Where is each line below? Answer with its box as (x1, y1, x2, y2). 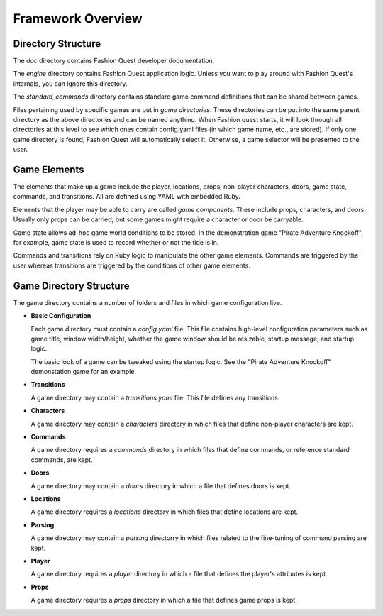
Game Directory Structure (13, 280, 130, 292)
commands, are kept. (30, 455, 93, 464)
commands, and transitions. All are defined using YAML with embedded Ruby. (13, 192, 240, 201)
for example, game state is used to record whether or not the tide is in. (13, 238, 219, 247)
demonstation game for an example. (30, 368, 137, 376)
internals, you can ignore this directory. (13, 79, 128, 88)
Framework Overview (13, 11, 143, 26)
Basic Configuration (30, 312, 91, 320)
